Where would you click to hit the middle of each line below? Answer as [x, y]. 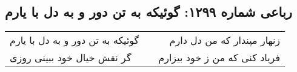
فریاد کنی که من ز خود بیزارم [219, 58]
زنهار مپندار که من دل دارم [225, 40]
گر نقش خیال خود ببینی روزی [71, 58]
